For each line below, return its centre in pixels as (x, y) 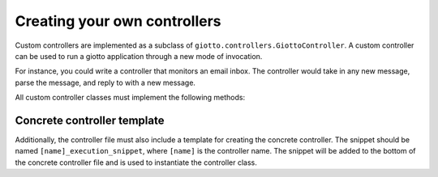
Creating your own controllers (118, 21)
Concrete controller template (90, 120)
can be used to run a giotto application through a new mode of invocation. (139, 56)
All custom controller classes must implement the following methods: (130, 98)
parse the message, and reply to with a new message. (105, 82)
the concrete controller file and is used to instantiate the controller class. (136, 162)
